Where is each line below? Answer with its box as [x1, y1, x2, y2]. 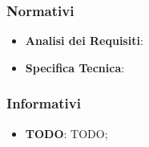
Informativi [6, 93, 81, 113]
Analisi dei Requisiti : [25, 32, 143, 49]
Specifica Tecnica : [25, 59, 125, 76]
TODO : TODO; [25, 125, 108, 141]
